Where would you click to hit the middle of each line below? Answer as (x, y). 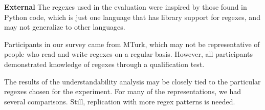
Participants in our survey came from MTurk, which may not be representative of (132, 44)
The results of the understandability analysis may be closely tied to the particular (132, 81)
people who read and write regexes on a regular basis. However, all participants (128, 54)
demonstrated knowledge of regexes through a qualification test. (104, 64)
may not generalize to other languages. (65, 27)
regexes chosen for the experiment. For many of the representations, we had (123, 91)
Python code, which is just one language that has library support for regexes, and (132, 17)
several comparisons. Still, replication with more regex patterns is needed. (120, 101)
